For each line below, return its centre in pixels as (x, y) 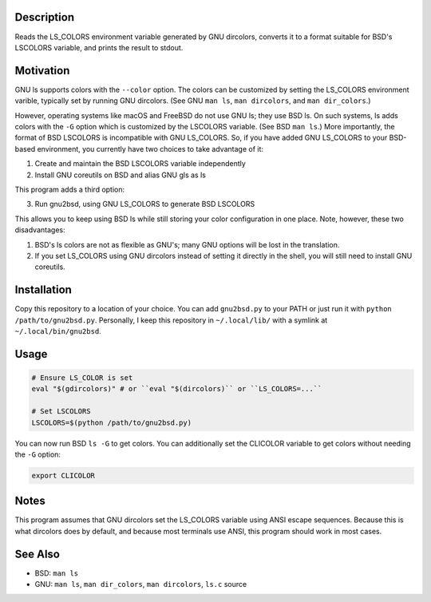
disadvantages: (40, 230)
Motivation (42, 71)
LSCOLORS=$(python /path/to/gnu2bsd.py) (111, 422)
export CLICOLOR (63, 475)
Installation (43, 290)
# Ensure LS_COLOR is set (82, 378)
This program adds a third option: (70, 189)
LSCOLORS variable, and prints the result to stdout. (99, 47)
